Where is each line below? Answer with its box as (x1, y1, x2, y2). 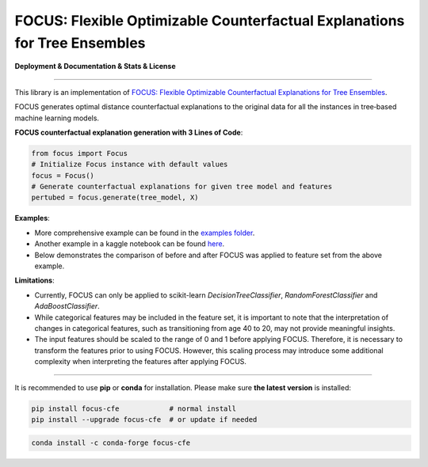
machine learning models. (14, 113, 99, 123)
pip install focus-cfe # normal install (31, 404, 237, 413)
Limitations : (14, 275, 55, 285)
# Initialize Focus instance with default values (31, 160, 228, 169)
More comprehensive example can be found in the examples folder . (34, 228, 255, 237)
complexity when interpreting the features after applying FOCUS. (34, 357, 247, 366)
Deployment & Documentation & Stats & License (14, 62, 176, 71)
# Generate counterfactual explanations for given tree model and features (31, 182, 333, 192)
